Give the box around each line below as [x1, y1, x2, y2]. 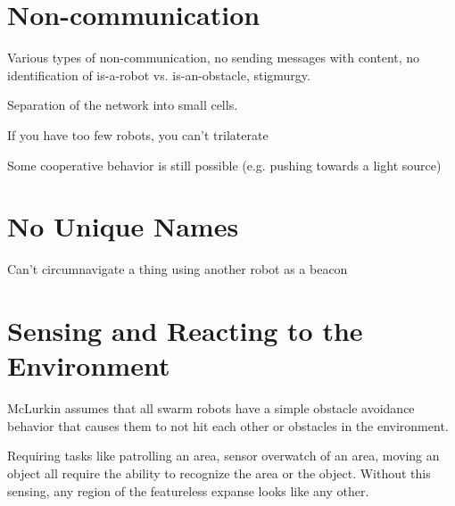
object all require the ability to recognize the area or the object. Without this [7, 463, 431, 482]
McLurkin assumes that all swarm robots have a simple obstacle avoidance [7, 399, 415, 418]
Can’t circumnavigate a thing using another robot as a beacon [7, 260, 348, 278]
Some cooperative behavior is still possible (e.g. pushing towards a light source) [7, 155, 442, 174]
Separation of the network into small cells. [7, 95, 238, 114]
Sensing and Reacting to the [7, 312, 363, 348]
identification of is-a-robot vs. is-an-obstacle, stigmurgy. [7, 65, 310, 84]
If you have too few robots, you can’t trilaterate [7, 125, 269, 144]
